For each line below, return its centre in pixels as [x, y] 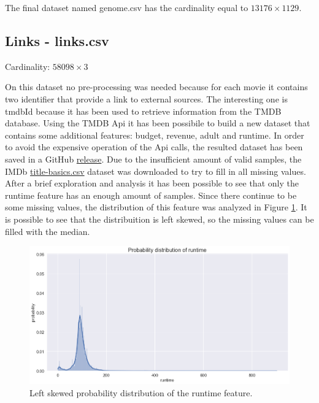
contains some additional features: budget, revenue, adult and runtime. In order [155, 135]
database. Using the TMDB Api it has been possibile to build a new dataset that [158, 123]
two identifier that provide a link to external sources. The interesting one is [146, 98]
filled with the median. [48, 231]
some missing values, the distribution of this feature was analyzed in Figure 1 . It [156, 207]
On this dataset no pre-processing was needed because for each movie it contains [156, 87]
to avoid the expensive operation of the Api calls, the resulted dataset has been [154, 147]
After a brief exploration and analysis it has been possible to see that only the [152, 183]
